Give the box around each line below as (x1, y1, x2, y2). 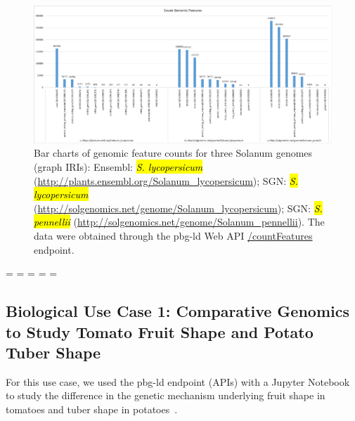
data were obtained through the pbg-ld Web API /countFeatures (34, 228, 313, 242)
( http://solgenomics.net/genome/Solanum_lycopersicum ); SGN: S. (34, 200, 323, 215)
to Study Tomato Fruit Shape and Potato (6, 320, 314, 342)
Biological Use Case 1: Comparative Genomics (6, 300, 349, 322)
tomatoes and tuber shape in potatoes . (6, 401, 178, 416)
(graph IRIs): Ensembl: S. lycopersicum (34, 160, 203, 174)
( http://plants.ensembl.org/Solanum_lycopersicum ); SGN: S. (34, 173, 298, 188)
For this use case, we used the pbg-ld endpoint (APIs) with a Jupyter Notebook (6, 374, 350, 389)
